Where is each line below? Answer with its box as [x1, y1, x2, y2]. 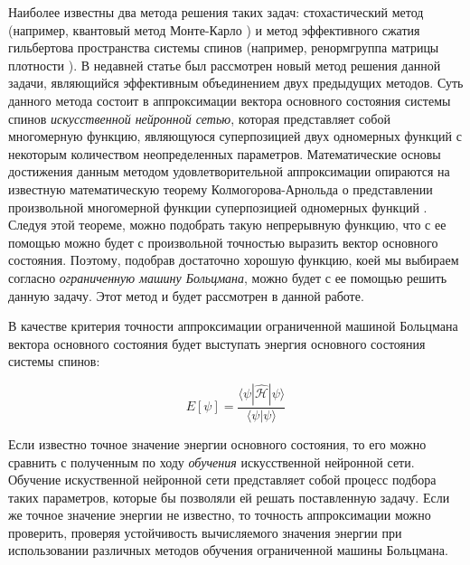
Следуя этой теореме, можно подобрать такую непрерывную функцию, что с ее [8, 215, 446, 234]
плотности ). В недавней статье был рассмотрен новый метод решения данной [8, 55, 441, 74]
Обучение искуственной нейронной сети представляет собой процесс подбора [8, 470, 437, 489]
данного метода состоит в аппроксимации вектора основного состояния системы [8, 90, 451, 109]
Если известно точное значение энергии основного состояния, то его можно [8, 434, 427, 453]
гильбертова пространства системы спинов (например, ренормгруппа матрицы [8, 38, 439, 57]
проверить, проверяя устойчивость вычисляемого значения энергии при [8, 523, 402, 541]
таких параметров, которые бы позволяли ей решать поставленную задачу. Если [8, 487, 450, 506]
